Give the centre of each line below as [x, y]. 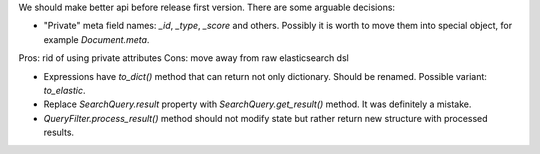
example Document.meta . [96, 39]
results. [59, 132]
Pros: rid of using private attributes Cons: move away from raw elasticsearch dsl [183, 58]
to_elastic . [64, 90]
